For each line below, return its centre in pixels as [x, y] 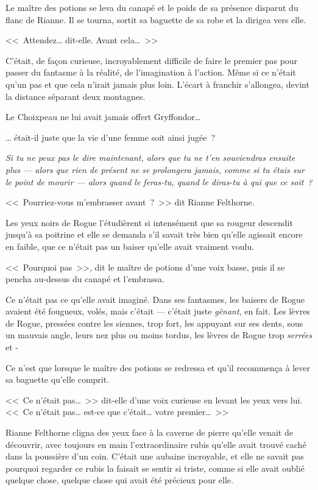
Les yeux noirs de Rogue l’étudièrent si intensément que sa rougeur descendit [149, 222]
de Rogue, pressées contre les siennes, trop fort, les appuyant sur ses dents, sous [154, 323]
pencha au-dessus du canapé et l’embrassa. [85, 279]
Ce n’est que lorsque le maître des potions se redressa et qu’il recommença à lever [158, 367]
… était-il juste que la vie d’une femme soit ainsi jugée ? [111, 137]
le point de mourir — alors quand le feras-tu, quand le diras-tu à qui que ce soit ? [159, 181]
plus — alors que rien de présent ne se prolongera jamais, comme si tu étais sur [155, 169]
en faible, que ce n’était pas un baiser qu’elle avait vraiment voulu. [130, 246]
